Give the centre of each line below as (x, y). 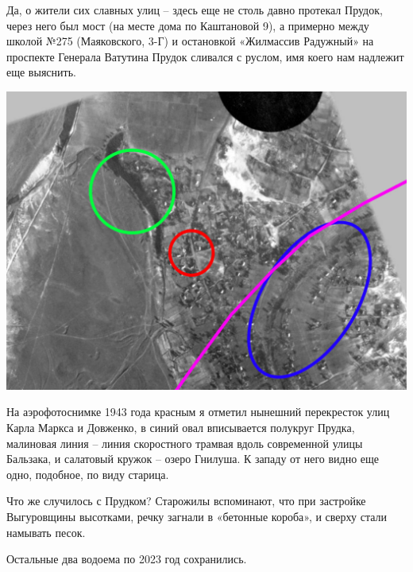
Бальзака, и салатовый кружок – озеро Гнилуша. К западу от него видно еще (193, 459)
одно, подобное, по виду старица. (88, 474)
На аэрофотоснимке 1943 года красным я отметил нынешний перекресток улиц (198, 412)
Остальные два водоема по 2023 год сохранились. (127, 559)
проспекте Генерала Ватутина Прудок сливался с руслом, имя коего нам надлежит (205, 56)
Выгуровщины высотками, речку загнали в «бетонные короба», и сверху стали (197, 516)
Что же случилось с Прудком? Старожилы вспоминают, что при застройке (186, 501)
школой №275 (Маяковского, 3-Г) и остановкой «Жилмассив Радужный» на (190, 41)
